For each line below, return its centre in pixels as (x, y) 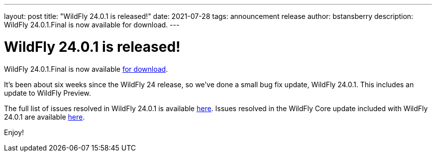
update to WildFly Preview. (48, 93)
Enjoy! (14, 132)
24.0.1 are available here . (45, 117)
